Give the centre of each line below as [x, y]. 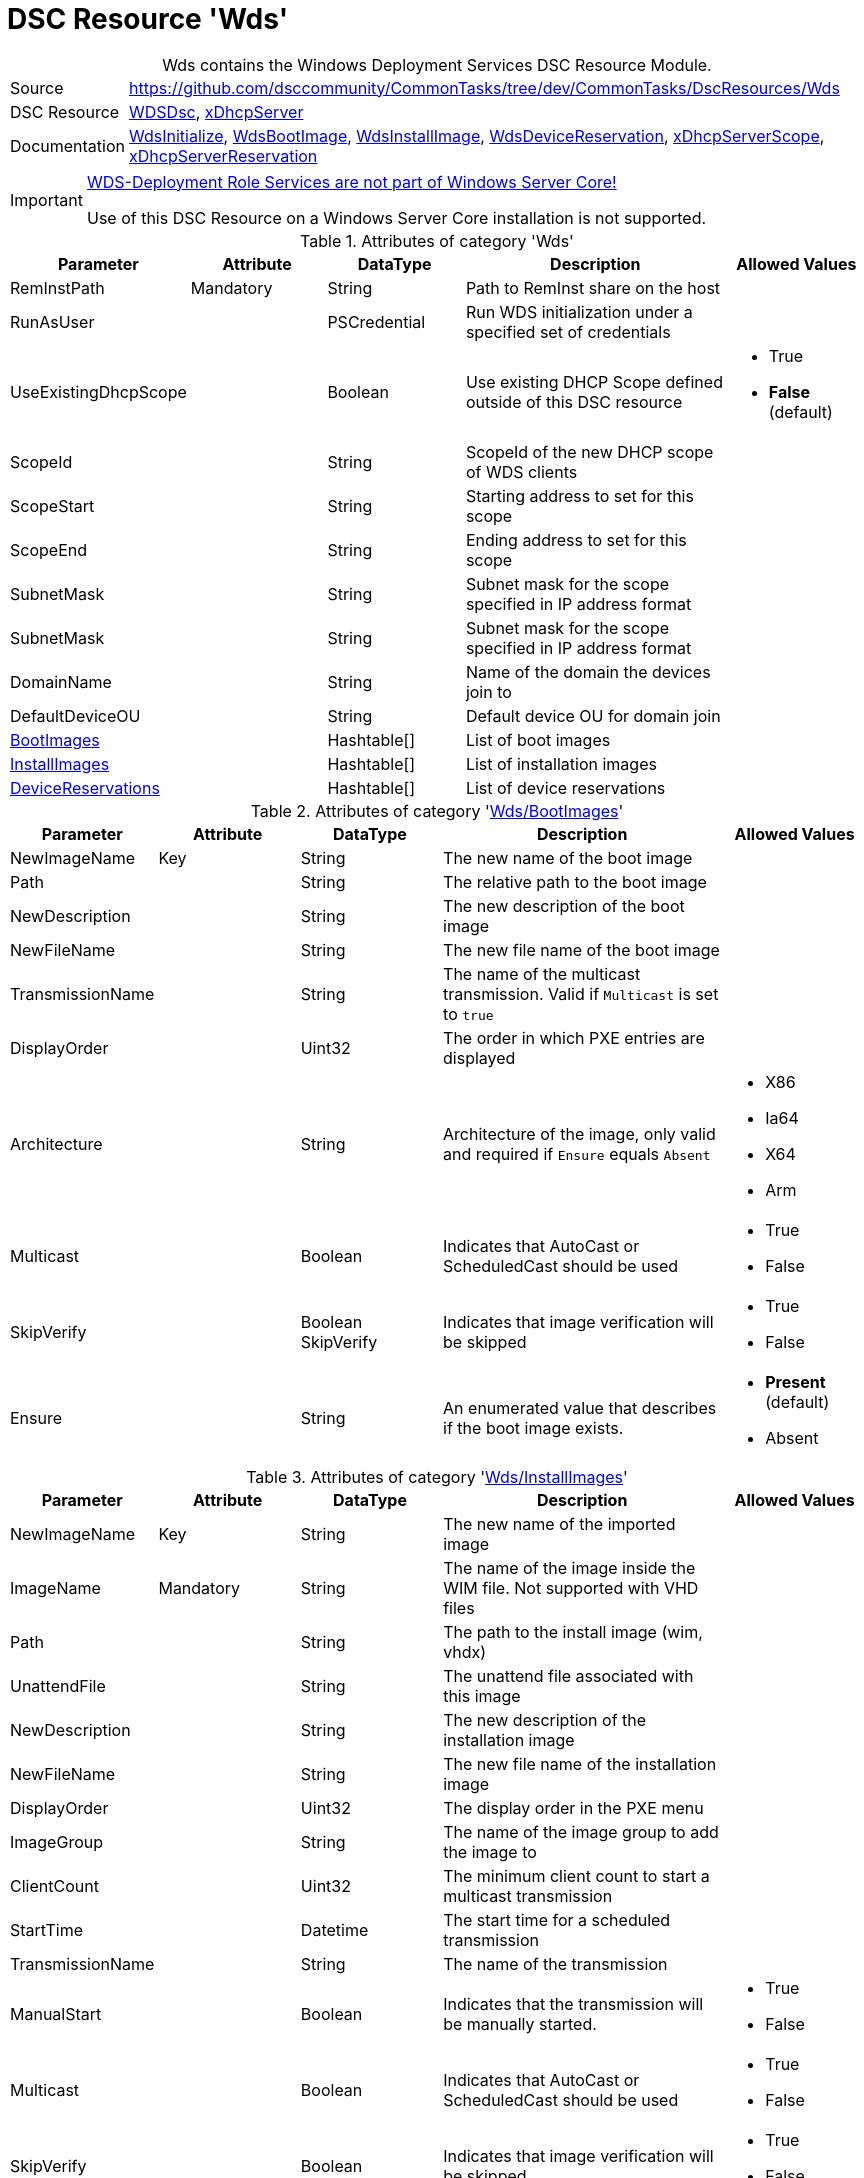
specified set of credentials [568, 331]
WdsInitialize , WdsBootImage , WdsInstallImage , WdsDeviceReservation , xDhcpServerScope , [477, 135]
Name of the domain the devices [588, 671]
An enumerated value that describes [580, 1407]
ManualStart [56, 2013]
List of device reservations [565, 787]
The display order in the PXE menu [573, 1807]
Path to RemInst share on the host [593, 287]
